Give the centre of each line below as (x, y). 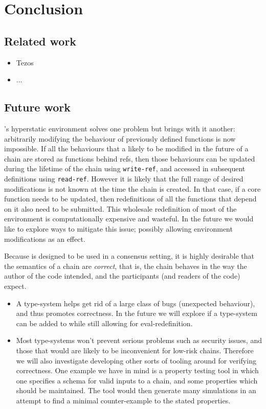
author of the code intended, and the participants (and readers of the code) (122, 276)
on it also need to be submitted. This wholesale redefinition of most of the (120, 208)
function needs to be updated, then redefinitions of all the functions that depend (130, 199)
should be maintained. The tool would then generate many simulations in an (136, 390)
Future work (38, 107)
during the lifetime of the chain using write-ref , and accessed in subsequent (125, 168)
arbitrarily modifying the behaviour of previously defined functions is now (120, 138)
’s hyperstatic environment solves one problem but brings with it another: (120, 128)
